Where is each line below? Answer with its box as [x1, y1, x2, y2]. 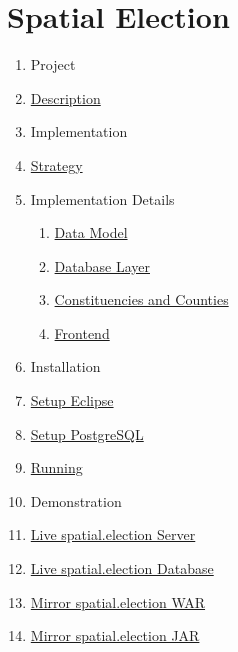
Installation [30, 356, 101, 377]
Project [30, 54, 76, 75]
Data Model [54, 222, 128, 243]
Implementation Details [30, 188, 175, 209]
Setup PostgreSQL [30, 423, 144, 444]
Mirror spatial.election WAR [30, 591, 206, 612]
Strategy [30, 154, 83, 175]
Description [30, 87, 101, 108]
